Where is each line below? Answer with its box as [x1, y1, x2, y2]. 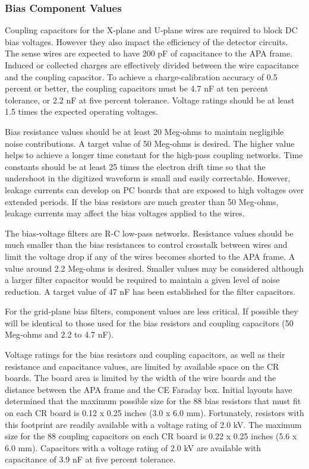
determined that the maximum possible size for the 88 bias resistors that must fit [5, 395, 301, 407]
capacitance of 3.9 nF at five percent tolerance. [5, 453, 176, 465]
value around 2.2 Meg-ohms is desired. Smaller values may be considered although [5, 262, 304, 274]
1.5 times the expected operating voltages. [5, 105, 159, 118]
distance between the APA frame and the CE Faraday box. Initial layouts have [5, 383, 292, 395]
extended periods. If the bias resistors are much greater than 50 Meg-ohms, [5, 195, 279, 207]
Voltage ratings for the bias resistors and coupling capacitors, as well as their [5, 348, 285, 361]
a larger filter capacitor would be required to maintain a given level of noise [5, 273, 280, 286]
